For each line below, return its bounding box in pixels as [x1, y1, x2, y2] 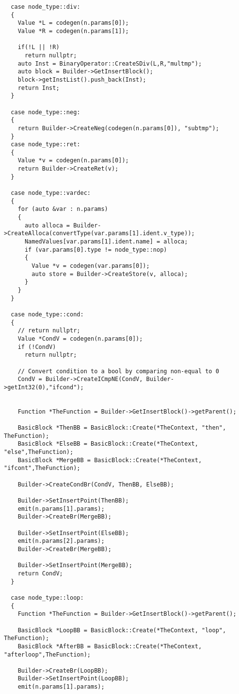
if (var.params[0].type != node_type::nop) [24, 246, 167, 253]
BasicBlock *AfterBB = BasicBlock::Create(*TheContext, [17, 642, 202, 650]
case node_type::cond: [11, 311, 84, 318]
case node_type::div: [11, 3, 80, 10]
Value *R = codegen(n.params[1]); [17, 27, 129, 35]
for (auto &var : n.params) [17, 206, 108, 213]
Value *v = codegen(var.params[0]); [32, 262, 150, 269]
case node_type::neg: [11, 108, 80, 116]
